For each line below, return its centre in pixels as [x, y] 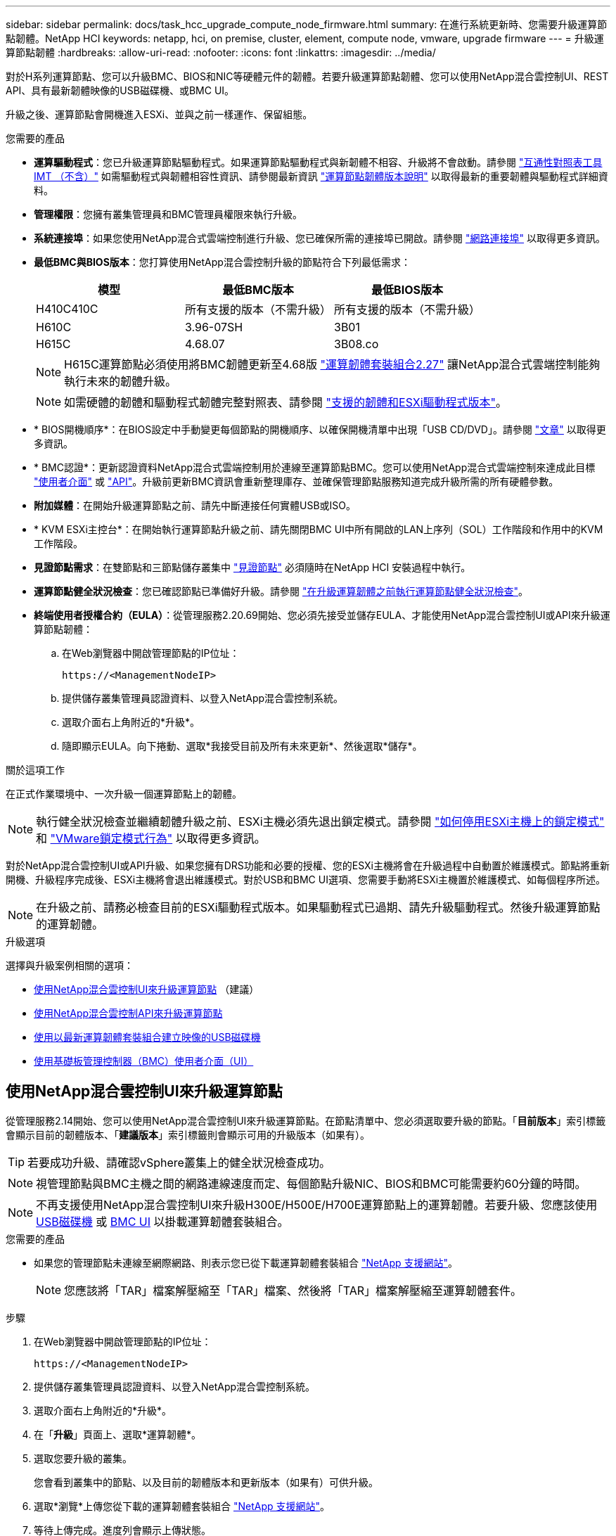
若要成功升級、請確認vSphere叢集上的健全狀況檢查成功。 [179, 1162]
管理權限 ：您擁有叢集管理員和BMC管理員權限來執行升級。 [168, 214]
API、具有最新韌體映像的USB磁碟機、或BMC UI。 [120, 90]
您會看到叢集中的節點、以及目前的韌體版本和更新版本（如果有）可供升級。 [206, 1482]
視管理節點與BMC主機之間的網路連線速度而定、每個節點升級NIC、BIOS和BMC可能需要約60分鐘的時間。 [311, 1183]
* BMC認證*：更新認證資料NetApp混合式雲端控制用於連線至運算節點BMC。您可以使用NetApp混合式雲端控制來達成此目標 [315, 467]
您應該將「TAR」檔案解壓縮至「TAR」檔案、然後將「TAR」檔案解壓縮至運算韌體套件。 [293, 1290]
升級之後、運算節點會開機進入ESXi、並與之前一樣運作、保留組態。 [159, 114]
